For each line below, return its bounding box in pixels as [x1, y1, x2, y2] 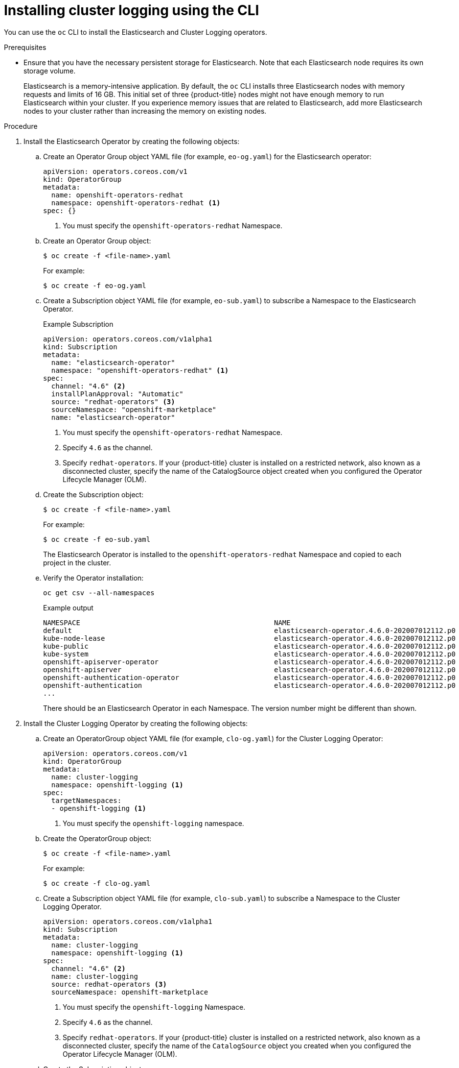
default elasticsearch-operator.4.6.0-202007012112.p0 [43, 626, 456, 634]
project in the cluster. [43, 558, 111, 567]
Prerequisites [4, 43, 46, 51]
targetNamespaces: [51, 796, 122, 804]
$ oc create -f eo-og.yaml [43, 281, 146, 290]
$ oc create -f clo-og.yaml [43, 879, 151, 887]
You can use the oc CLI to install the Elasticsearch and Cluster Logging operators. [4, 27, 267, 36]
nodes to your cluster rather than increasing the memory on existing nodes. [23, 106, 267, 115]
